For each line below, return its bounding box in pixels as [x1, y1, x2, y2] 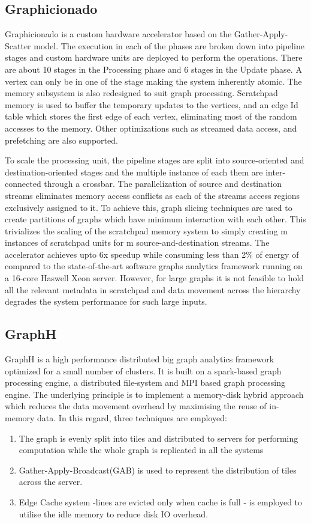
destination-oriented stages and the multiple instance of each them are [5, 165, 263, 178]
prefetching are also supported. [5, 133, 118, 146]
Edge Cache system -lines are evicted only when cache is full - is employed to [19, 496, 303, 508]
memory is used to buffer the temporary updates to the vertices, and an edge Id [5, 98, 298, 111]
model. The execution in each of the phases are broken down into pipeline [34, 39, 304, 52]
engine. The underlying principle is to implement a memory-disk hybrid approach [5, 388, 304, 400]
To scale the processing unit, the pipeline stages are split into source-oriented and [5, 154, 304, 166]
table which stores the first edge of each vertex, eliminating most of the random [5, 110, 297, 123]
